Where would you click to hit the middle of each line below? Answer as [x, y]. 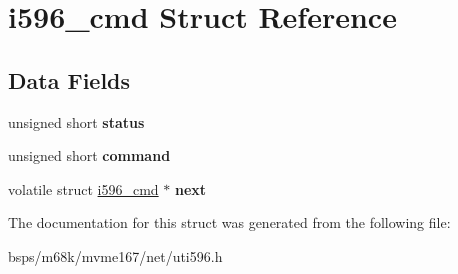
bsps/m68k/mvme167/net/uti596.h [115, 255]
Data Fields [69, 79]
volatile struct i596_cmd [83, 188]
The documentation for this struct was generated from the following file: [229, 222]
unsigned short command [89, 155]
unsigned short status [76, 121]
